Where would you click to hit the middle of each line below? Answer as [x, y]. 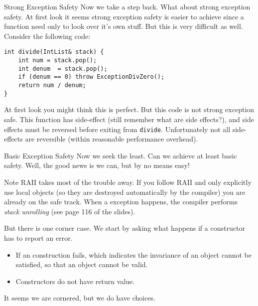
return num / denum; [52, 85]
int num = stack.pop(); [58, 61]
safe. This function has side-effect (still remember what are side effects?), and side [129, 119]
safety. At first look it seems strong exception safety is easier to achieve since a [124, 16]
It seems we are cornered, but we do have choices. [80, 298]
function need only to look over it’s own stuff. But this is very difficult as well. [124, 26]
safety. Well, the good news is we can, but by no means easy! [97, 165]
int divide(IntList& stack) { [54, 52]
